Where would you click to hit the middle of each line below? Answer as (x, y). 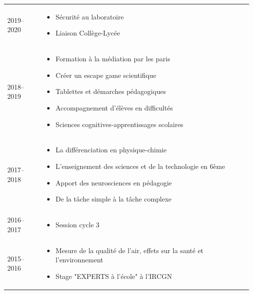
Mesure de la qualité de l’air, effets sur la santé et (130, 250)
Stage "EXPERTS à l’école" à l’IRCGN (114, 276)
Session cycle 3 (78, 225)
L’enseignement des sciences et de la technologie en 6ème (140, 166)
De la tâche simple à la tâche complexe (114, 199)
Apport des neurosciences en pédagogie (114, 182)
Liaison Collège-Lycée (88, 33)
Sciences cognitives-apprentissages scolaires (119, 124)
